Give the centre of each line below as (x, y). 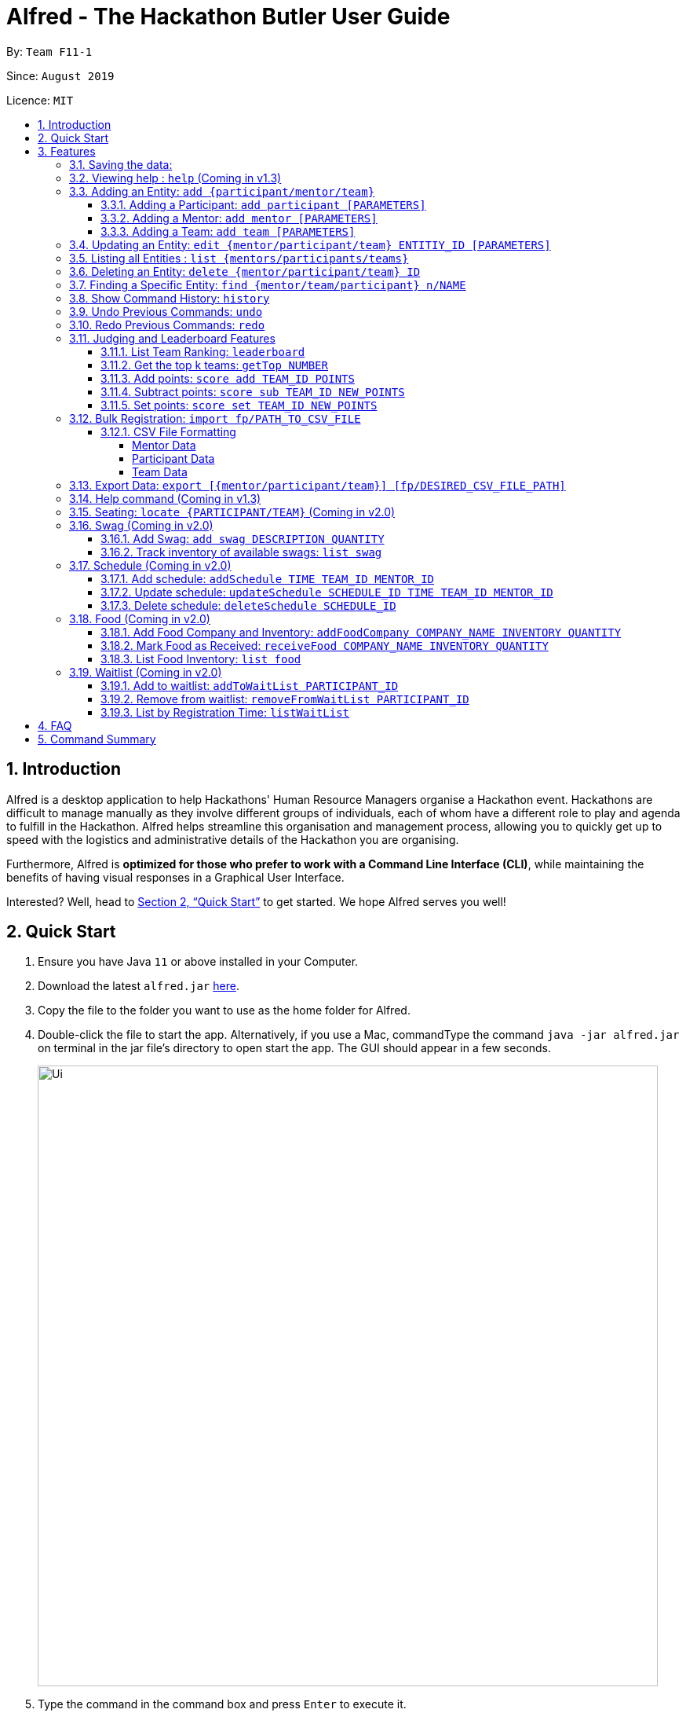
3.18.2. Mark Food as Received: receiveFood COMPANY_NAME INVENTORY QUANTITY (325, 645)
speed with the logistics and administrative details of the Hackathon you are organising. (233, 839)
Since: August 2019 (60, 75)
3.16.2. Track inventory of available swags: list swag (241, 552)
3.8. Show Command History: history (170, 298)
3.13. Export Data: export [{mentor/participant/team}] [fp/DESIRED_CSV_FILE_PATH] (317, 485)
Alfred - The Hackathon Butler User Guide (228, 17)
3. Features (67, 151)
